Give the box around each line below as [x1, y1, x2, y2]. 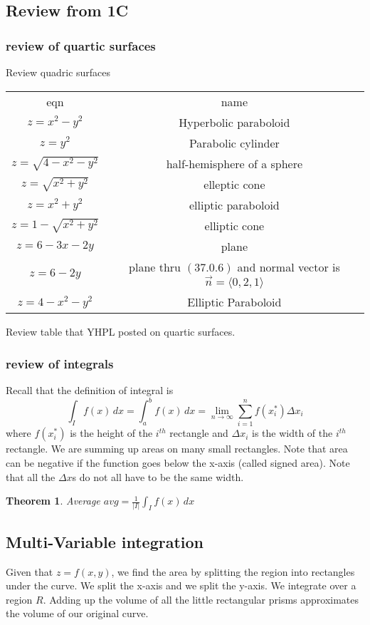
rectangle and [169, 425, 228, 440]
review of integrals [6, 354, 114, 372]
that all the [6, 469, 55, 484]
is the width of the [251, 425, 333, 440]
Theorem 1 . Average [6, 493, 100, 508]
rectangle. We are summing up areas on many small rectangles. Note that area [6, 441, 348, 456]
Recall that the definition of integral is [6, 382, 174, 397]
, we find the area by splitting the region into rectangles [111, 564, 355, 579]
